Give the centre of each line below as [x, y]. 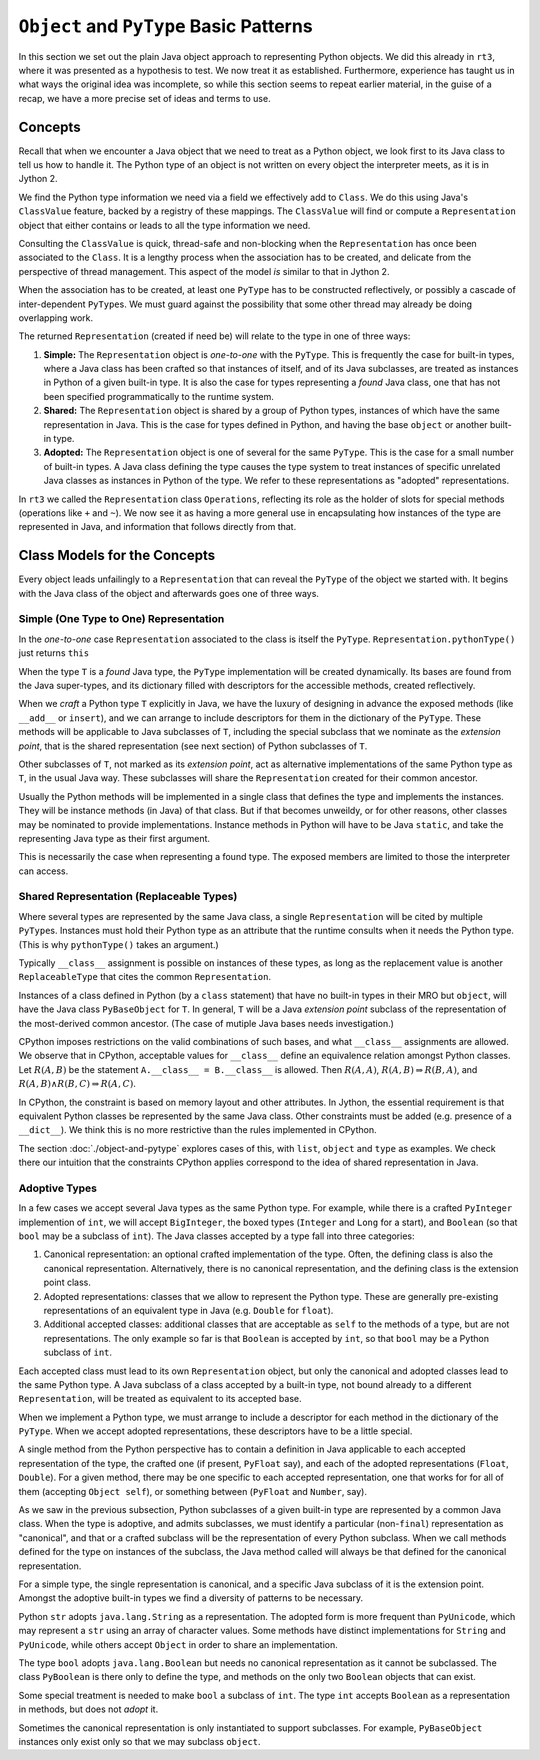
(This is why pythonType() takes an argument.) [118, 944]
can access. [43, 871]
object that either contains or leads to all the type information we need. [164, 225]
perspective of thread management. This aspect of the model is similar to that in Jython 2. [204, 271]
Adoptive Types [58, 1188]
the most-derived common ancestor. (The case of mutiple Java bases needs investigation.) [206, 1023]
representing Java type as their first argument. [114, 838]
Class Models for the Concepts [117, 555]
